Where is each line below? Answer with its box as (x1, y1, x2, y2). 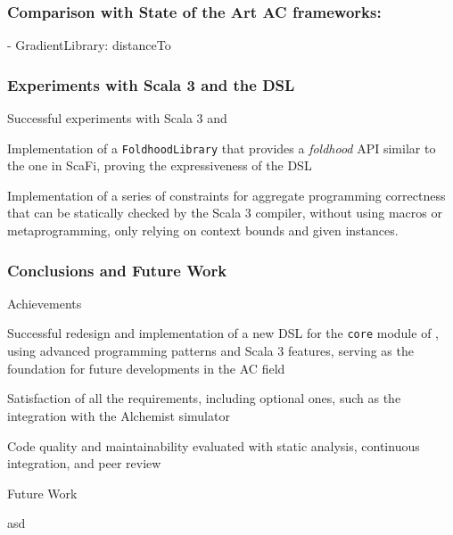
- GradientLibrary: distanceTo (7, 36, 171, 54)
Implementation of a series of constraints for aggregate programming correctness (7, 185, 446, 204)
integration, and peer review (7, 454, 161, 473)
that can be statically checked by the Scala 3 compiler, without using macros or (7, 203, 442, 222)
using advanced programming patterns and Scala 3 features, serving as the (7, 342, 414, 360)
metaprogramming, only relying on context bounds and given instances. (7, 221, 399, 240)
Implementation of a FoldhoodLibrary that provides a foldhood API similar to (7, 138, 436, 157)
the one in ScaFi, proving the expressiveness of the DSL (7, 156, 312, 175)
